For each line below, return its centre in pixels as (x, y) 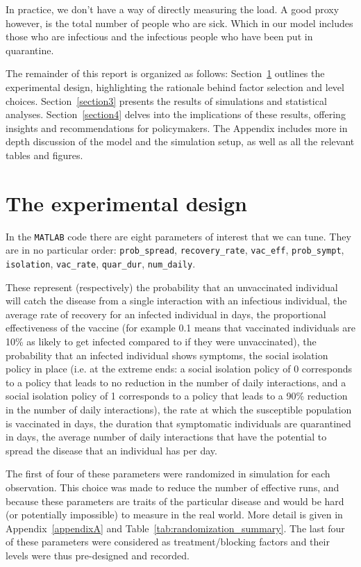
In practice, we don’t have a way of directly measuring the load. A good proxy (173, 9)
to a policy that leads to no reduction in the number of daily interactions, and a (176, 382)
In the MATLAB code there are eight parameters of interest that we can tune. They (178, 236)
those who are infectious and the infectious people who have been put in (159, 36)
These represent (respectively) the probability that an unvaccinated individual (172, 287)
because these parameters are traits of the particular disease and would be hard (175, 501)
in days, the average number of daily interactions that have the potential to (166, 437)
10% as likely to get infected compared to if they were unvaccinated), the (161, 341)
